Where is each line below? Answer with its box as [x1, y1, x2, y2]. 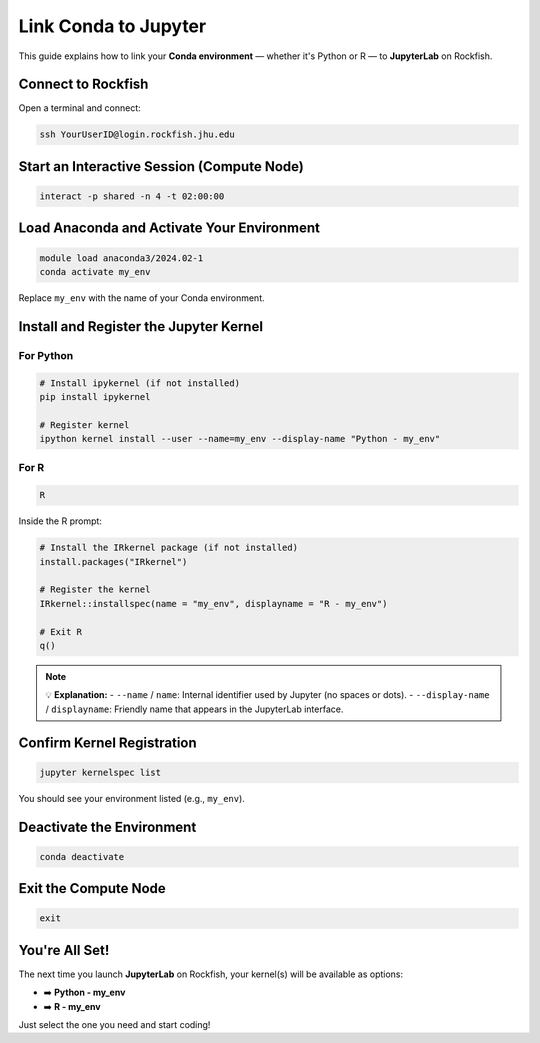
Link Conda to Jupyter [18, 15, 207, 37]
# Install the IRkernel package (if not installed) [39, 542, 299, 554]
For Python [18, 348, 74, 362]
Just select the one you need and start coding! [18, 1018, 211, 1030]
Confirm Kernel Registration [18, 734, 197, 751]
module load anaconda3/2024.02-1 [39, 252, 204, 264]
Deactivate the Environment [18, 818, 197, 835]
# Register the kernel [39, 584, 151, 595]
